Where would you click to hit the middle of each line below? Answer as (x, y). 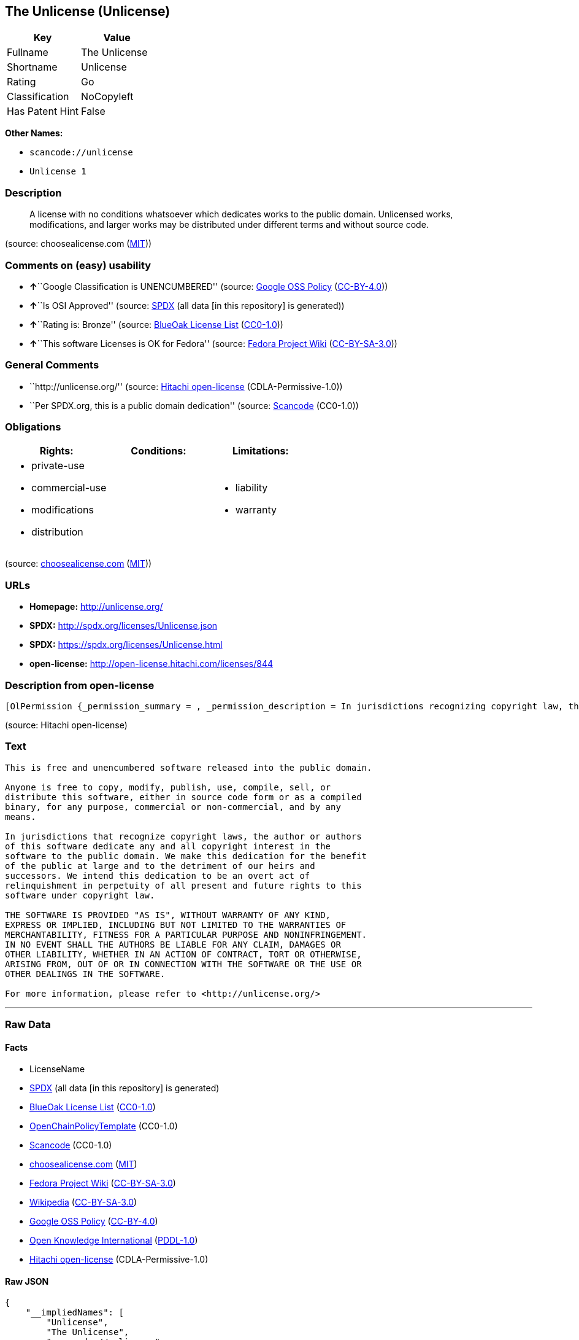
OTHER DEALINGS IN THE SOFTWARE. (85, 974)
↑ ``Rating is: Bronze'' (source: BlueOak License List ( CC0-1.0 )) (156, 324)
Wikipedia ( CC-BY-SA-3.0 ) (83, 1202)
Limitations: (260, 451)
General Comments (52, 365)
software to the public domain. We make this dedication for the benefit (186, 856)
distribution (57, 532)
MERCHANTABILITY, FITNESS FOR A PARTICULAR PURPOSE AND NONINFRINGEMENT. (186, 934)
